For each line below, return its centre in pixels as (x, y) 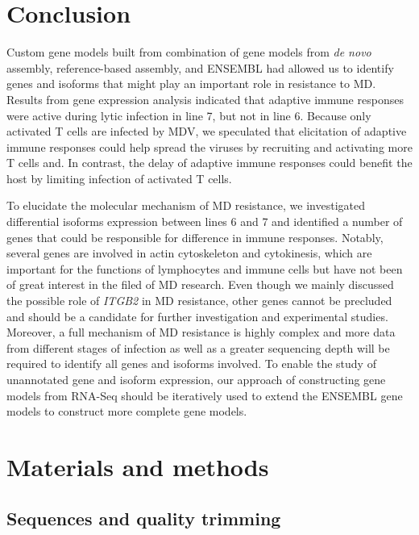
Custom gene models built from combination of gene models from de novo (189, 52)
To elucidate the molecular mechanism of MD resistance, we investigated (186, 205)
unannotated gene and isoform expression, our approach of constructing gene (196, 379)
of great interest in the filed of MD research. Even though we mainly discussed (200, 284)
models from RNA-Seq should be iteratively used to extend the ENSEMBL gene (205, 395)
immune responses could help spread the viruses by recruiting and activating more (209, 146)
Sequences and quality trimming (144, 518)
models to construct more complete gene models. (127, 411)
